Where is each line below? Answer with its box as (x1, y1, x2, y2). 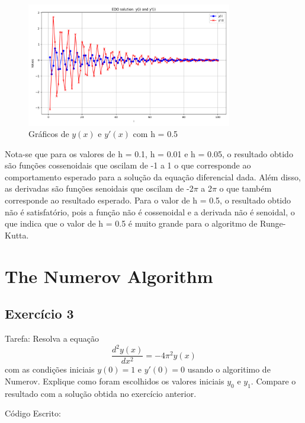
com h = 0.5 (133, 128, 178, 140)
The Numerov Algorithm (5, 263, 213, 288)
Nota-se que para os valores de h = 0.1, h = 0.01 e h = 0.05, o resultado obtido (5, 147, 293, 160)
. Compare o (251, 374, 296, 387)
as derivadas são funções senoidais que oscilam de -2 (5, 182, 194, 195)
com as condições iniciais (5, 363, 95, 376)
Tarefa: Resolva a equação (5, 332, 99, 345)
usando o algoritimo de (187, 363, 271, 376)
